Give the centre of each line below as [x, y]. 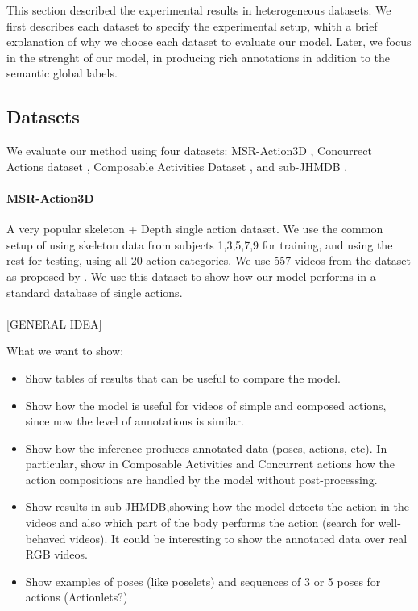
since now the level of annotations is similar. [135, 421]
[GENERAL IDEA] [54, 323]
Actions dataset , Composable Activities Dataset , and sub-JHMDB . [177, 166]
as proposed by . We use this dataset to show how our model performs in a [191, 276]
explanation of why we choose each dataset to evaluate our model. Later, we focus [209, 42]
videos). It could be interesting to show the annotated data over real [238, 538]
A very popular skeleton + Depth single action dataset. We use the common [195, 229]
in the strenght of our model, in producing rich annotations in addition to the [198, 57]
